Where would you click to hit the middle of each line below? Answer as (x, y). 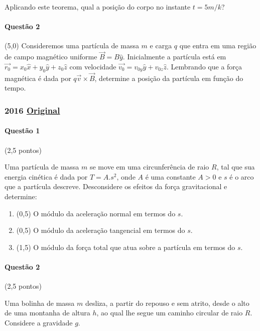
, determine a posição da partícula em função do (169, 78)
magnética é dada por (38, 78)
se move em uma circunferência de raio (149, 167)
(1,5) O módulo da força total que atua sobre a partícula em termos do (126, 247)
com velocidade (93, 66)
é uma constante (170, 176)
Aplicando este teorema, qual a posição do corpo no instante (98, 7)
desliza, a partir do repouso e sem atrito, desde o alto (167, 303)
